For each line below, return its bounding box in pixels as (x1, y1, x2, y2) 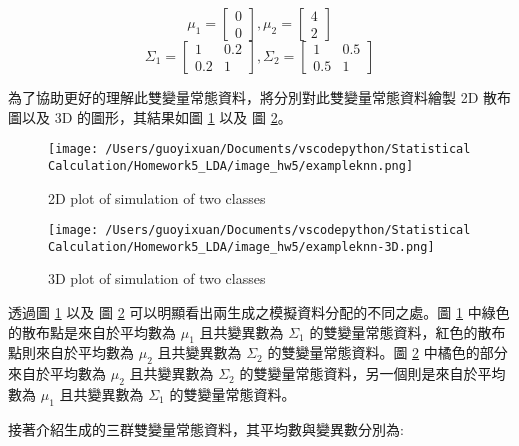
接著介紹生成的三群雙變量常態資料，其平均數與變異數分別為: (8, 418, 404, 439)
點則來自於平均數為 (8, 342, 134, 363)
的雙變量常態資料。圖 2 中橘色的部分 (267, 342, 508, 363)
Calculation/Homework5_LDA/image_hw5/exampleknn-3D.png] (48, 239, 435, 254)
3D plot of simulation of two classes (48, 268, 266, 289)
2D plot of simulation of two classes (48, 187, 266, 208)
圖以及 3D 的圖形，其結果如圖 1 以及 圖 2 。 (8, 106, 292, 127)
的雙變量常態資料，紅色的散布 (309, 321, 506, 342)
